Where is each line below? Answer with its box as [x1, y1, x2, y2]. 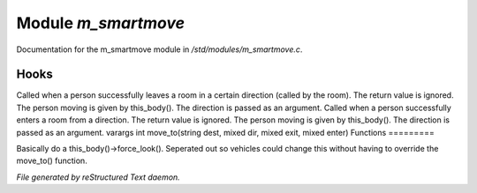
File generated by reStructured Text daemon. [16, 172, 180, 182]
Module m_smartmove [16, 13, 185, 33]
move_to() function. [16, 155, 87, 167]
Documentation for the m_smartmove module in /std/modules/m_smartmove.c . [16, 44, 303, 55]
